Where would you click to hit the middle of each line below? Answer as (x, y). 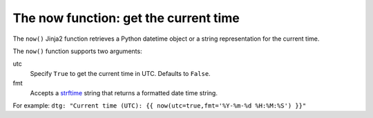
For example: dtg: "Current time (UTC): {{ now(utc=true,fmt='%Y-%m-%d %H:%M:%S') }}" (160, 105)
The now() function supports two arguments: (77, 51)
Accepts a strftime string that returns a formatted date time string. (124, 92)
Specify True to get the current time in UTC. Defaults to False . (120, 73)
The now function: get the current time (126, 18)
